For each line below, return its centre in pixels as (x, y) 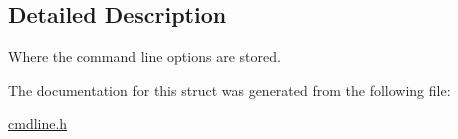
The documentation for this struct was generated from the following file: (229, 89)
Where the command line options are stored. (144, 56)
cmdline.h (38, 123)
